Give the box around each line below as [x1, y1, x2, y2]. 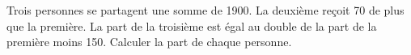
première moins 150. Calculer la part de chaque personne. [6, 33, 292, 50]
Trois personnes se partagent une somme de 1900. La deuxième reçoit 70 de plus [6, 2, 405, 18]
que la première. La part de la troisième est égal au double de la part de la [6, 17, 377, 34]
